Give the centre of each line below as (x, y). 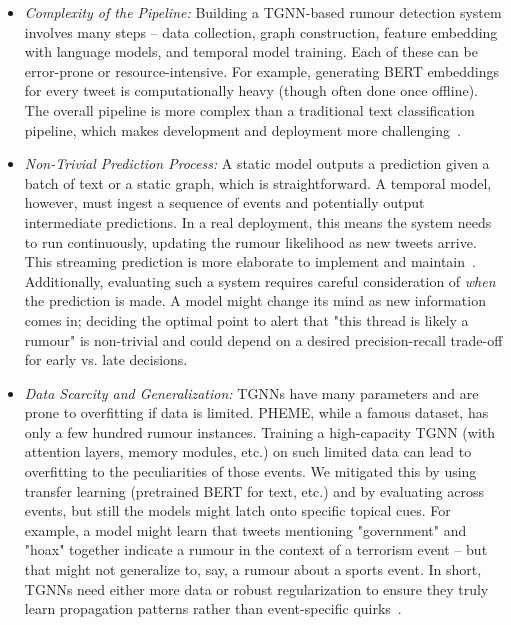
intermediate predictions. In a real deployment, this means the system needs (258, 221)
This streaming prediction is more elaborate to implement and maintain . (250, 261)
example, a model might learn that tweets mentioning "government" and (245, 529)
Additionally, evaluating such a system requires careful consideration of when (260, 280)
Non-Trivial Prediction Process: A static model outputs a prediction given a (257, 163)
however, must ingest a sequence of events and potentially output (224, 202)
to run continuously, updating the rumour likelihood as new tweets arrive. (250, 241)
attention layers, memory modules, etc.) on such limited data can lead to (248, 451)
